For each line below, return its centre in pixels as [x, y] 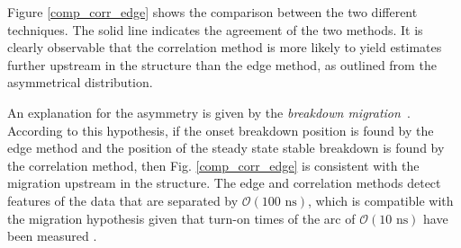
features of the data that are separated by [123, 200]
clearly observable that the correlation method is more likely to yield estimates [225, 47]
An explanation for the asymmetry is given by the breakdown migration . [209, 112]
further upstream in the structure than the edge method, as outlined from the [222, 64]
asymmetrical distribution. [80, 82]
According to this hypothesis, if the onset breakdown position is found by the [221, 130]
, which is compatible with [381, 200]
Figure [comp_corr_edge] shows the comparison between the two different [212, 12]
